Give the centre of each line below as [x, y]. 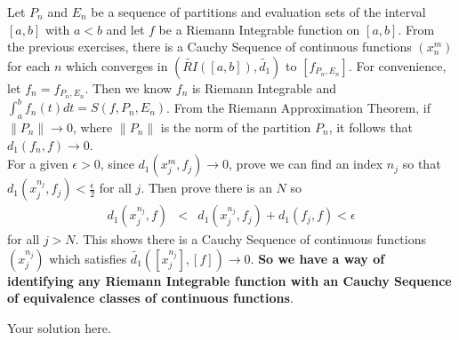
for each [29, 65]
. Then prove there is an [206, 188]
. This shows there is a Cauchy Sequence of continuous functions [250, 239]
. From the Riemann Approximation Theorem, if [298, 107]
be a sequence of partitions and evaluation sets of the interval [258, 12]
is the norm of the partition [236, 127]
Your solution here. [59, 327]
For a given [38, 164]
